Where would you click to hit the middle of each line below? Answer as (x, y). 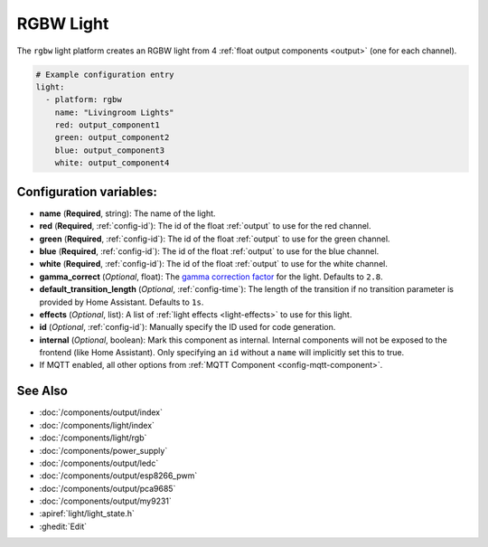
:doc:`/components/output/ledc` (99, 463)
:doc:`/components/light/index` (97, 425)
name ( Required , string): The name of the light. (127, 213)
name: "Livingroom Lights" (115, 112)
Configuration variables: (87, 191)
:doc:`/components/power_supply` (103, 450)
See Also (42, 391)
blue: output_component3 (110, 150)
